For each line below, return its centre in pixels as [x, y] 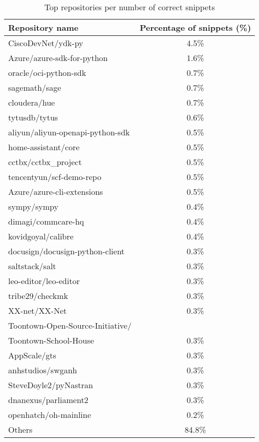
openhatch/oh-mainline [50, 415]
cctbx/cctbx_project [45, 162]
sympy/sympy [33, 206]
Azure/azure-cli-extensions [56, 192]
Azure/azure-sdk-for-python [58, 58]
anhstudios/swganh [43, 370]
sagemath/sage [35, 87]
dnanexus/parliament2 [48, 400]
